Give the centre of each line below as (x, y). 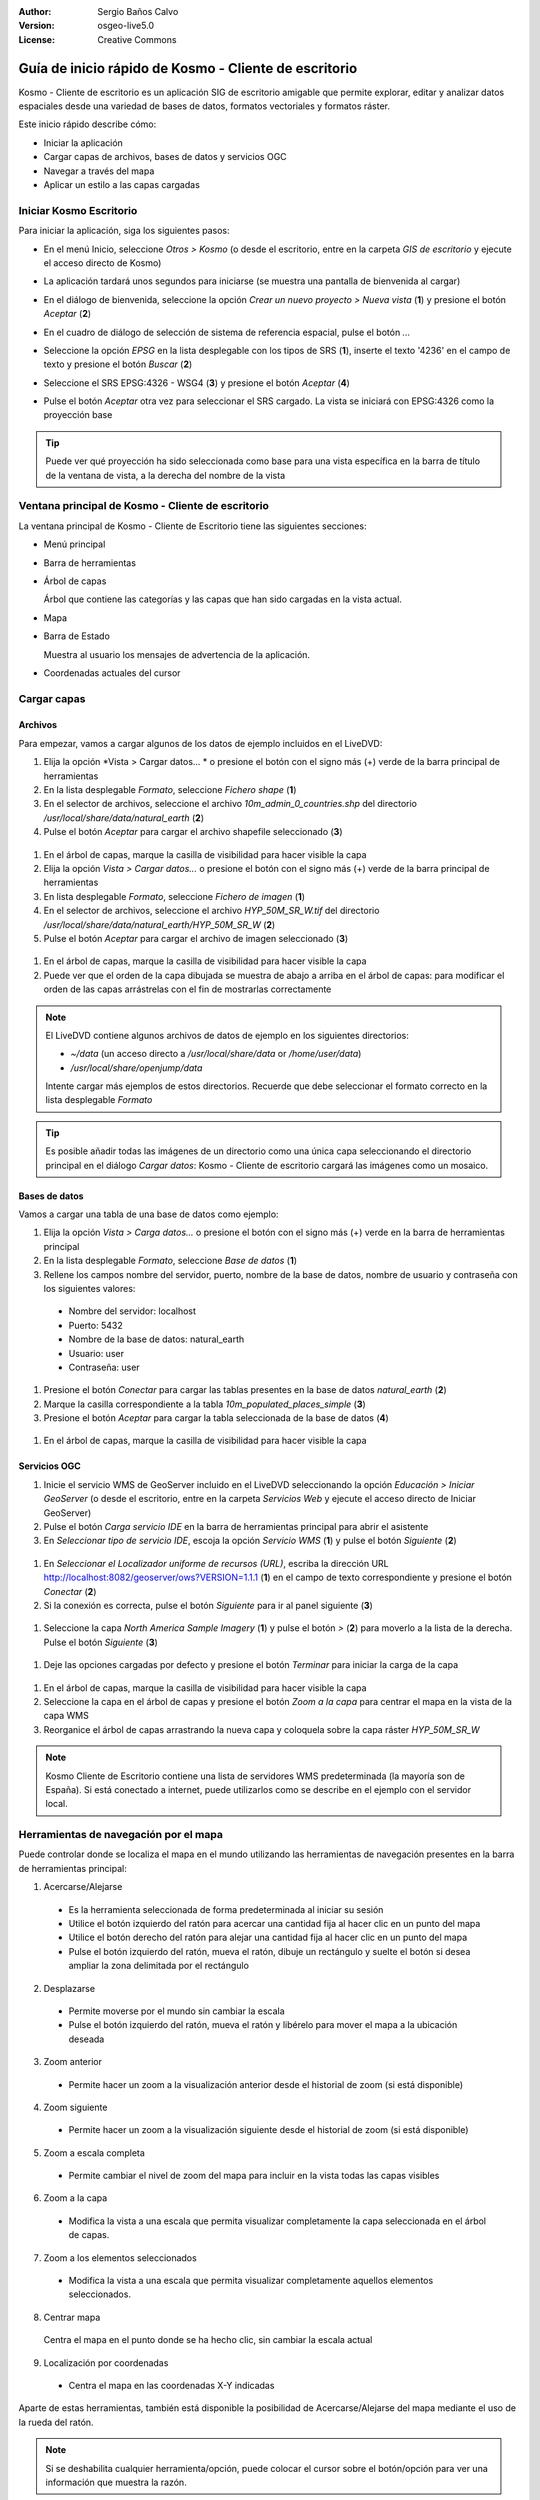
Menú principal (74, 544)
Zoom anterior (72, 2062)
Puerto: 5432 (96, 1325)
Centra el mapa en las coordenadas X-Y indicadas (171, 2385)
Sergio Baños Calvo (138, 11)
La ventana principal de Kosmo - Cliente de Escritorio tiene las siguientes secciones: (192, 526)
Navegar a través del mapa (99, 171)
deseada (86, 2039)
